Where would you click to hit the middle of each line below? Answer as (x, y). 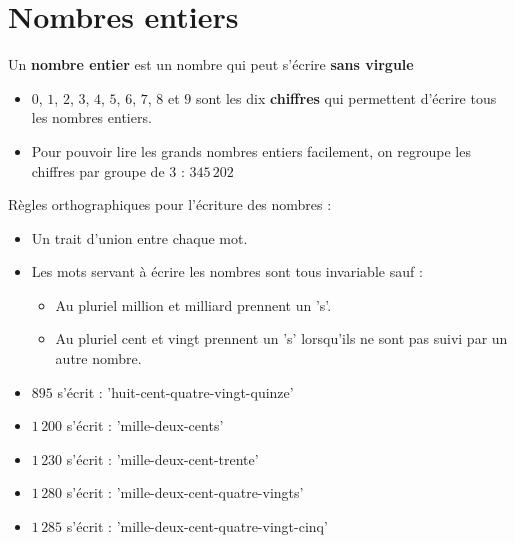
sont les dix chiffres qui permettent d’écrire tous (346, 97)
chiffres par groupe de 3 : (108, 170)
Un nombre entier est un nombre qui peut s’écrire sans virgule (211, 64)
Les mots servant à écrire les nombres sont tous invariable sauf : (227, 271)
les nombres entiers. (91, 117)
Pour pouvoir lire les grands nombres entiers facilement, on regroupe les (251, 150)
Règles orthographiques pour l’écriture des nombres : (170, 204)
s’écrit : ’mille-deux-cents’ (145, 425)
